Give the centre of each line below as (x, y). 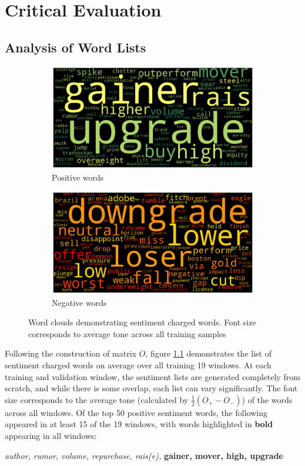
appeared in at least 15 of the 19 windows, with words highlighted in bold (139, 424)
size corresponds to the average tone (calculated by (97, 399)
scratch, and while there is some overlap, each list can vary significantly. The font (151, 388)
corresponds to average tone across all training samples (127, 333)
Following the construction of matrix (71, 353)
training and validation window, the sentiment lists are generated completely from (152, 376)
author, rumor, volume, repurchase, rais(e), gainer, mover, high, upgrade (144, 455)
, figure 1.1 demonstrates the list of (208, 353)
